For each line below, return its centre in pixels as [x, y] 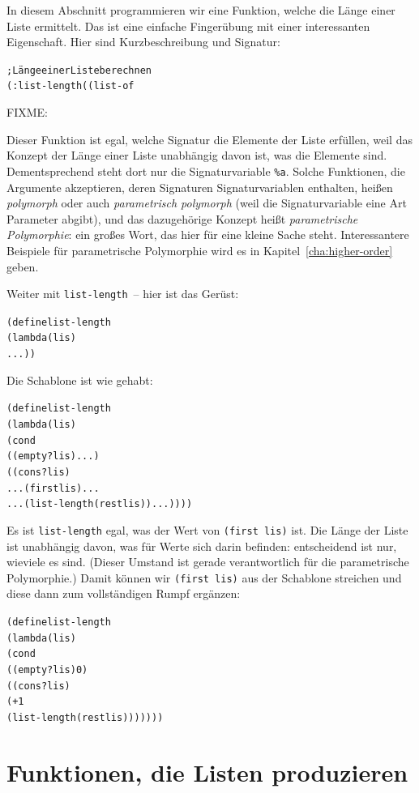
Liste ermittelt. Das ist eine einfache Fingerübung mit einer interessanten [188, 26]
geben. [23, 266]
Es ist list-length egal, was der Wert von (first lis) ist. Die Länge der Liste [207, 529]
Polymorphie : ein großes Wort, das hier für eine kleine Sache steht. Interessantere [208, 234]
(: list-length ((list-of [71, 86]
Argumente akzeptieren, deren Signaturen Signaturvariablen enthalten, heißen [200, 187]
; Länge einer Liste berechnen [79, 70]
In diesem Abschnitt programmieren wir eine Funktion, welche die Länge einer [201, 10]
